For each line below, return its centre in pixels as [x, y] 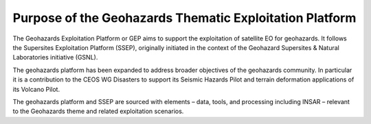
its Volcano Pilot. [36, 89]
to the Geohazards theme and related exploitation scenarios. [98, 111]
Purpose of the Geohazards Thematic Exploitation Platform [184, 18]
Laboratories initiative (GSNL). [55, 58]
